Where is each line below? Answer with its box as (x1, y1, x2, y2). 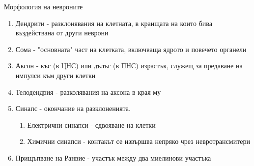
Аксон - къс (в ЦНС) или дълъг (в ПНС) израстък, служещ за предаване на (15, 60, 243, 71)
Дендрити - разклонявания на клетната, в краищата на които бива (15, 18, 212, 28)
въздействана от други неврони (15, 28, 109, 38)
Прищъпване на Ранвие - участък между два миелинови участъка (15, 152, 211, 163)
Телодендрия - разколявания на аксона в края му (15, 86, 161, 97)
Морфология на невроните (4, 1, 83, 11)
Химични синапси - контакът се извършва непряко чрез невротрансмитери (27, 136, 250, 146)
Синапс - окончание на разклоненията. (15, 103, 131, 113)
